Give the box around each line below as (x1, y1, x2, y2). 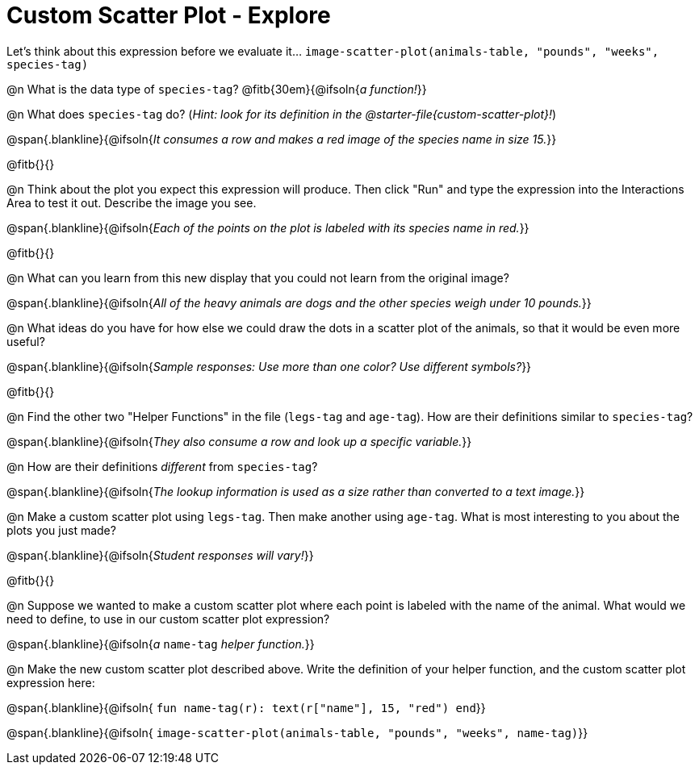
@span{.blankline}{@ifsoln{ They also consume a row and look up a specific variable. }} (6, 434, 472, 448)
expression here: (6, 675, 95, 690)
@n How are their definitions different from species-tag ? (6, 459, 318, 473)
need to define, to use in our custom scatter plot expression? (6, 611, 330, 626)
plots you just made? (6, 523, 116, 537)
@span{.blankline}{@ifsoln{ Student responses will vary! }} (6, 548, 314, 562)
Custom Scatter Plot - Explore (6, 2, 331, 29)
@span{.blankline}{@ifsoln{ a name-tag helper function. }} (6, 636, 315, 651)
